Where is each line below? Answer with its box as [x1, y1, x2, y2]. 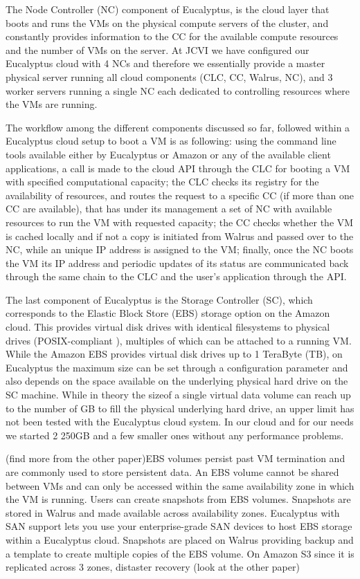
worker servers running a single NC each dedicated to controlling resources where [6, 83, 350, 98]
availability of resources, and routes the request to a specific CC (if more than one [6, 187, 354, 202]
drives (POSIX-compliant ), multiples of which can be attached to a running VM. [6, 333, 352, 347]
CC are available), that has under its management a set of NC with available [6, 201, 332, 216]
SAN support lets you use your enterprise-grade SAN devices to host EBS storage [6, 519, 352, 533]
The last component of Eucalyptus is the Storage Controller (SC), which [6, 292, 313, 306]
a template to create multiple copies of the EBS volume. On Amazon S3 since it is [6, 546, 354, 560]
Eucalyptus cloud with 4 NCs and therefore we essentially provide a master [6, 56, 325, 71]
